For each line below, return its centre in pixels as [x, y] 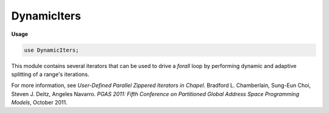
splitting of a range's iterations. [50, 74]
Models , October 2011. [39, 103]
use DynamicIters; [51, 50]
